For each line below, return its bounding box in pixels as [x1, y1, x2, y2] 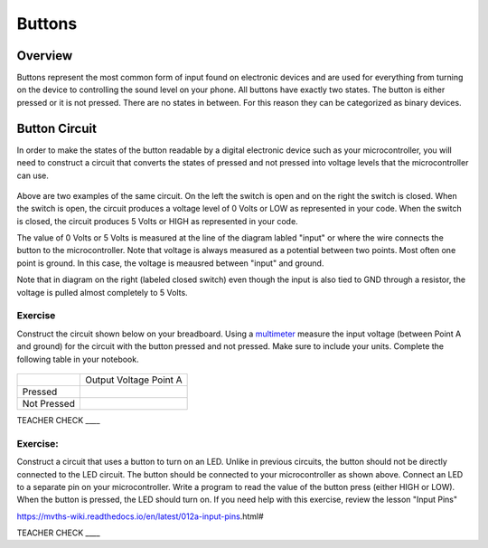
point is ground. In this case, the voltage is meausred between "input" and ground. [16, 258, 324, 269]
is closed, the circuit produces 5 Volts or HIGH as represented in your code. [16, 215, 298, 226]
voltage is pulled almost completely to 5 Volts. [16, 287, 189, 298]
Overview [16, 48, 73, 63]
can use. [16, 170, 50, 181]
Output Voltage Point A [84, 373, 183, 386]
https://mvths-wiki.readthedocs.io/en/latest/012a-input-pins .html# [16, 511, 264, 522]
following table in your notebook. [16, 354, 139, 364]
